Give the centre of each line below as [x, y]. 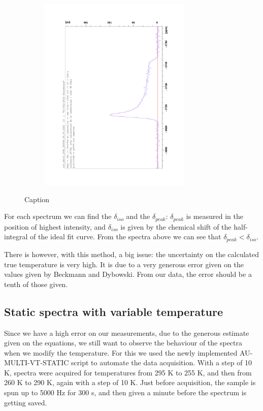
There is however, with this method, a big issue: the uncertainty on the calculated [132, 254]
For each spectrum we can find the [58, 216]
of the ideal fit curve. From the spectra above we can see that [125, 236]
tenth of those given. [36, 284]
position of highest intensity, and [55, 226]
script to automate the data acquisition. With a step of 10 [162, 362]
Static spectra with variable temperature [113, 311]
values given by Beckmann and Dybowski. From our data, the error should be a [128, 274]
